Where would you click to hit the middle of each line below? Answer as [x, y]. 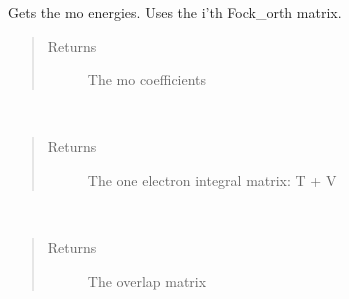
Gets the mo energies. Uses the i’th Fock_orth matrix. [175, 12]
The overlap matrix [147, 280]
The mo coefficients [147, 79]
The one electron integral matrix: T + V [212, 179]
